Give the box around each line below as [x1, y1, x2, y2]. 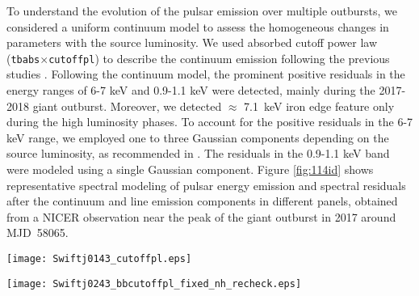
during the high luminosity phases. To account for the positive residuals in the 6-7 [6, 113, 413, 130]
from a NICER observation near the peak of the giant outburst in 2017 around [6, 208, 396, 225]
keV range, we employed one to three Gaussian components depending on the [6, 129, 389, 146]
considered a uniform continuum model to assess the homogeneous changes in [6, 18, 389, 35]
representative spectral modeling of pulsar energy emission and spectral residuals [6, 176, 406, 193]
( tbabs [6, 49, 40, 66]
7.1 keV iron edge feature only [244, 97, 395, 114]
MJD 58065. [6, 224, 69, 241]
